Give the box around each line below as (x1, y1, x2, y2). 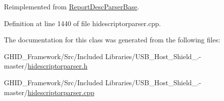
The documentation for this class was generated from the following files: (4, 34, 221, 45)
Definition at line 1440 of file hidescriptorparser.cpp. (4, 18, 161, 28)
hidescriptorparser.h (28, 61, 88, 71)
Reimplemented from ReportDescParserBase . (4, 1, 140, 11)
